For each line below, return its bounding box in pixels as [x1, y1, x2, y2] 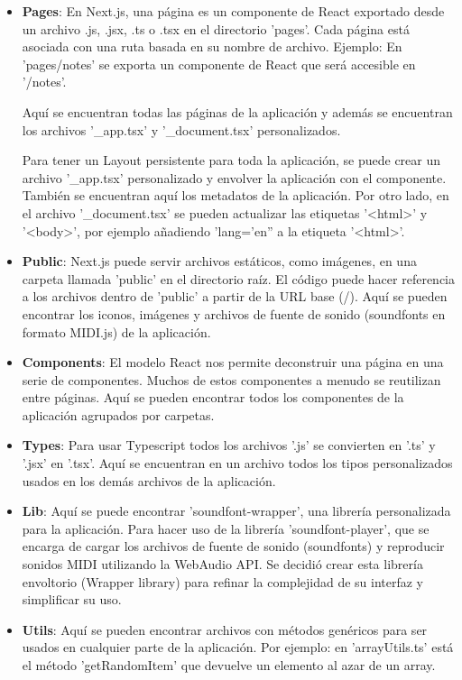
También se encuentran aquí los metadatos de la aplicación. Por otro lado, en [22, 186, 449, 205]
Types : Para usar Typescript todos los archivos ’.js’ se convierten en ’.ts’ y [22, 436, 436, 455]
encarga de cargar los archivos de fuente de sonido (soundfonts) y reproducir [22, 537, 445, 556]
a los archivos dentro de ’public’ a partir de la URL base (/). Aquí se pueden [22, 287, 448, 306]
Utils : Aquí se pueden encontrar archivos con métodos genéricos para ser [22, 620, 428, 639]
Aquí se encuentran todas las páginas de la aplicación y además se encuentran [22, 102, 453, 121]
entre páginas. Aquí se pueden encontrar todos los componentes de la [22, 388, 404, 407]
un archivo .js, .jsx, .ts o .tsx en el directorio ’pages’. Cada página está [22, 19, 410, 38]
